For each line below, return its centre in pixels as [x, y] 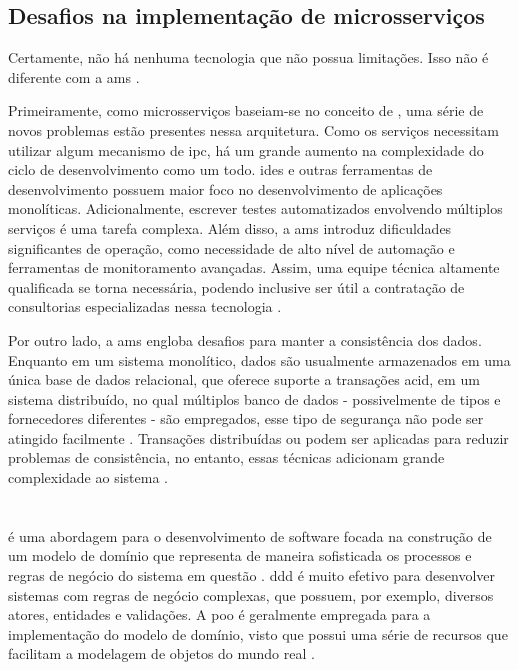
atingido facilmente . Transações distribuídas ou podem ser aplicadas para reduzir [258, 437]
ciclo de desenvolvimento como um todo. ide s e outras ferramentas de [220, 169]
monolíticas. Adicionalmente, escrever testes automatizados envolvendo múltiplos [255, 208]
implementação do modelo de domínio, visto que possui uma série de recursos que [258, 633]
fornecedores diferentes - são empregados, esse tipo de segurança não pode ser [246, 418]
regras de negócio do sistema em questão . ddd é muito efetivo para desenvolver [251, 575]
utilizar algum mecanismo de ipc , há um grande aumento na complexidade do [246, 149]
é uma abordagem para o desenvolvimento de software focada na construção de [250, 535]
